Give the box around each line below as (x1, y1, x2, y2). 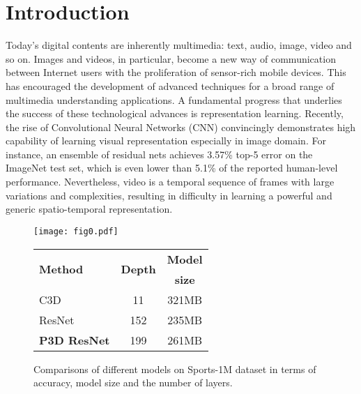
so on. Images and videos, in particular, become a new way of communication (6, 51, 336, 66)
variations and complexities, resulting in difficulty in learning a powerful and (6, 188, 332, 202)
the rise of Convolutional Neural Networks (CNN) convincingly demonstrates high (6, 119, 356, 134)
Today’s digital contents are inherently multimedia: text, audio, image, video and (6, 38, 352, 52)
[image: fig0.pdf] (33, 226, 118, 236)
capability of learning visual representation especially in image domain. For (6, 133, 326, 148)
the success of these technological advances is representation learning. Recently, (6, 106, 344, 121)
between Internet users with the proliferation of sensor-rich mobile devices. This (6, 65, 346, 79)
